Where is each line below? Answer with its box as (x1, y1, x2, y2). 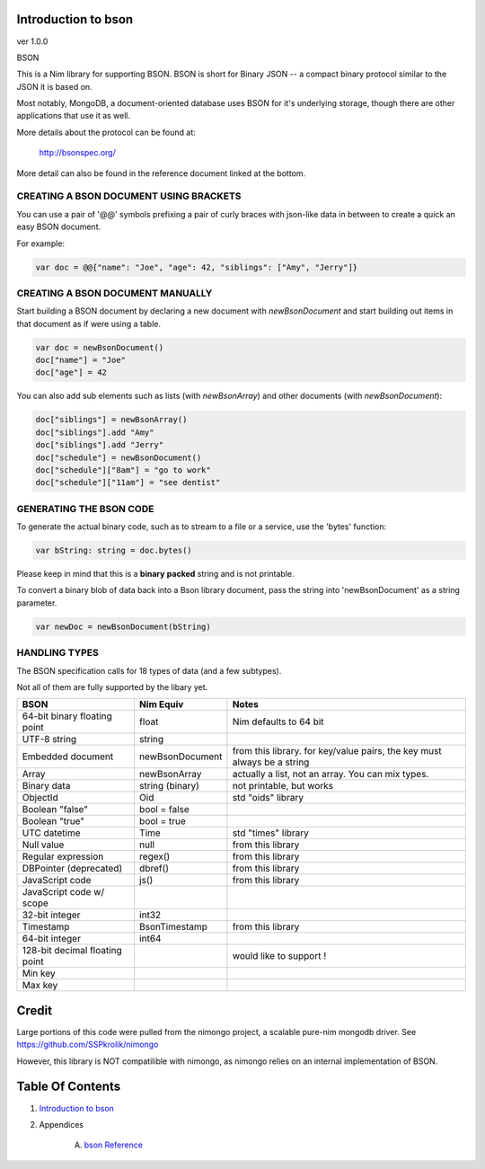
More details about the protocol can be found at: (16, 127, 197, 137)
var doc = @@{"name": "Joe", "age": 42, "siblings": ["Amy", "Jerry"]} (35, 261, 358, 272)
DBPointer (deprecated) (22, 863, 123, 875)
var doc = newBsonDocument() (35, 342, 164, 352)
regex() (139, 850, 171, 863)
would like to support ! (232, 950, 327, 962)
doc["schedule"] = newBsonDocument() (35, 452, 202, 463)
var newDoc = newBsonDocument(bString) (35, 621, 211, 632)
